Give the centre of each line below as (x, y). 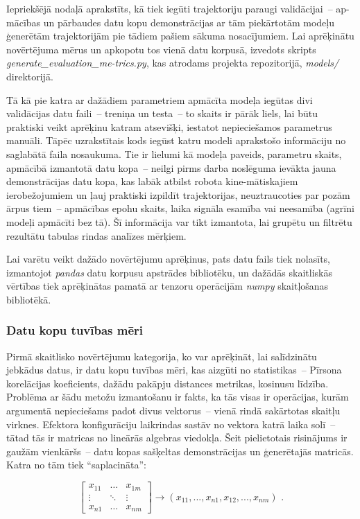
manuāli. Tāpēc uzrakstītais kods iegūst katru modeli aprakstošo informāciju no (176, 140)
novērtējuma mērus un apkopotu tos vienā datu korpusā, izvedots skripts (161, 49)
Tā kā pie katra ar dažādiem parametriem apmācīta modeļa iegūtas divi (160, 99)
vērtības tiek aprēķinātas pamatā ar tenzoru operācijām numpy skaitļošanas (168, 286)
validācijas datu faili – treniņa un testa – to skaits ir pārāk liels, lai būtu (162, 113)
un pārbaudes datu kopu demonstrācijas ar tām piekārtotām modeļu (189, 22)
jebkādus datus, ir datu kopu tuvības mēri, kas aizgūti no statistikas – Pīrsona (174, 370)
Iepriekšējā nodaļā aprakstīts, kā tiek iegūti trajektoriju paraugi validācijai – (170, 8)
